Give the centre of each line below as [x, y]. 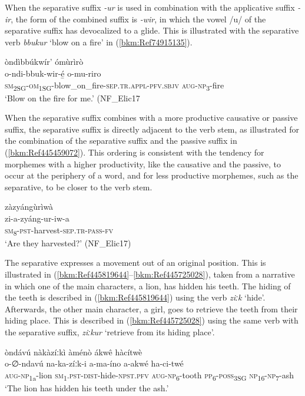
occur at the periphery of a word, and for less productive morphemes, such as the [152, 175]
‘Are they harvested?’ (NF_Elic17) [68, 242]
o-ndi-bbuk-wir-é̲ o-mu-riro [53, 73]
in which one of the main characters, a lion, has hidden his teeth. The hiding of [148, 286]
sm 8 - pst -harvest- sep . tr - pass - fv [59, 230]
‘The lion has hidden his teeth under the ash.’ [87, 387]
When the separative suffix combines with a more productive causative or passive [151, 118]
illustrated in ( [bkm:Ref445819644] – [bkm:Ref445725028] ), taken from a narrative [150, 274]
